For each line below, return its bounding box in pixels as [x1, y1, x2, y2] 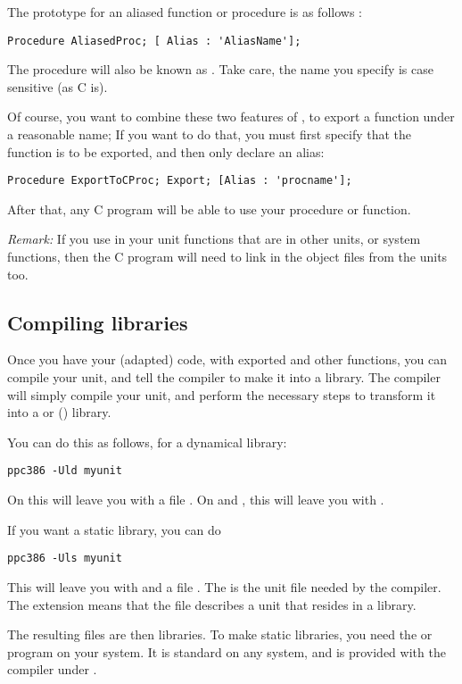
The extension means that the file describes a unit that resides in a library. [7, 595, 417, 613]
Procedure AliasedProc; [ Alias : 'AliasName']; [7, 34, 301, 47]
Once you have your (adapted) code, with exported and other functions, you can [7, 350, 447, 369]
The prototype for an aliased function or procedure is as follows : [7, 3, 362, 21]
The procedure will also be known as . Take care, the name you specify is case [7, 60, 433, 79]
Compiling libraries [7, 308, 188, 336]
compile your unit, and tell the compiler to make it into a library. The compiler [7, 368, 441, 387]
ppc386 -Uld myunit [7, 464, 122, 478]
